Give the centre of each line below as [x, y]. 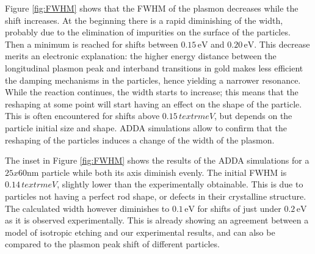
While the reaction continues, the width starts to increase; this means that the [152, 92]
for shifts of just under [239, 208]
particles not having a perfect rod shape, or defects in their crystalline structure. [156, 196]
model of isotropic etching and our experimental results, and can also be [140, 232]
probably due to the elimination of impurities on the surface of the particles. [148, 32]
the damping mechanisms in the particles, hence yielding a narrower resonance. [153, 80]
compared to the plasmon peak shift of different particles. [112, 244]
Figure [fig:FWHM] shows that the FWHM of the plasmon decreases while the [152, 8]
